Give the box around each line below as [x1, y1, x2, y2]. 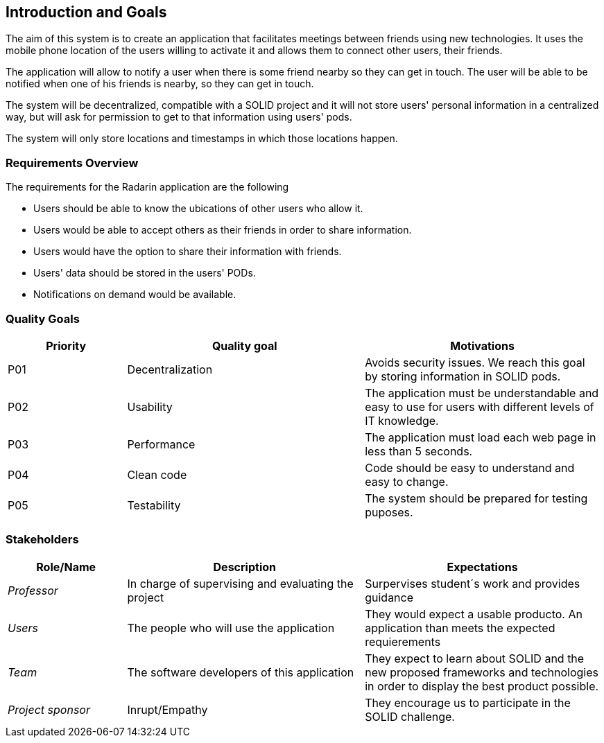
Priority [46, 338, 87, 353]
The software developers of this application [127, 665, 354, 679]
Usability [127, 399, 173, 414]
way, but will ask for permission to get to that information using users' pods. [6, 111, 352, 123]
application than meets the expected [365, 620, 555, 635]
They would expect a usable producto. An [365, 606, 583, 621]
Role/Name [36, 559, 96, 574]
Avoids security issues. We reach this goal [365, 355, 585, 369]
